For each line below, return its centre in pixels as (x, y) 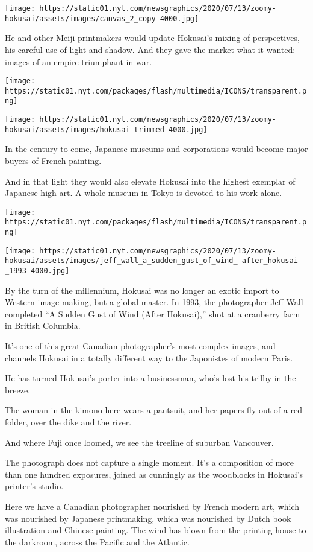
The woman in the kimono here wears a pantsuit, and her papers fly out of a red (153, 410)
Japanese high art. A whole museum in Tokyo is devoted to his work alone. (144, 193)
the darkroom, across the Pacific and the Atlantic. (97, 541)
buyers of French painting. (53, 160)
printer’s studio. (34, 486)
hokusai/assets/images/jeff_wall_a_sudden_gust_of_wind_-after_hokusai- (153, 261)
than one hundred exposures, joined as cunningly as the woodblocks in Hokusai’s (154, 474)
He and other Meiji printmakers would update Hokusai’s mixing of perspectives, (152, 38)
